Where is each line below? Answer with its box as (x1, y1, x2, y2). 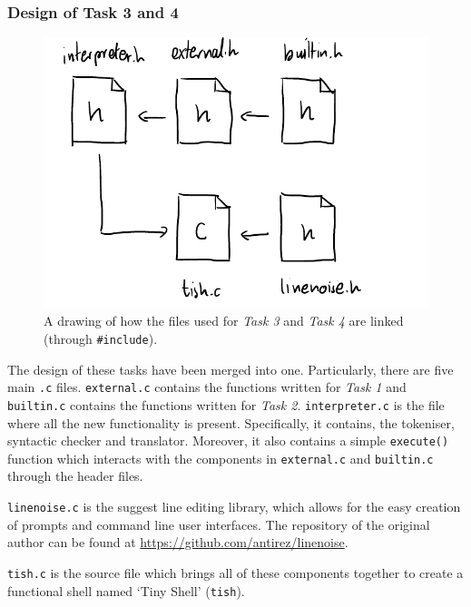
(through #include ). (44, 329, 158, 348)
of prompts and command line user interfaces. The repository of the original (7, 514, 430, 534)
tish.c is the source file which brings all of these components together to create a (7, 563, 464, 582)
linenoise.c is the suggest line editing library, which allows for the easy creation (7, 497, 461, 516)
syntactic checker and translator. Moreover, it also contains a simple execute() (7, 431, 449, 450)
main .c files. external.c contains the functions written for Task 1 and (7, 377, 407, 397)
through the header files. (7, 466, 143, 485)
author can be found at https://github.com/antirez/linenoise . (7, 533, 348, 552)
